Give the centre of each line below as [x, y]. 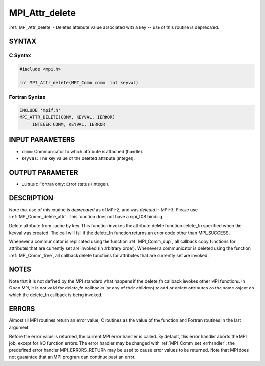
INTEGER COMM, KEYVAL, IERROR [68, 124]
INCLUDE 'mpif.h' [40, 111]
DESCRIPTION [31, 198]
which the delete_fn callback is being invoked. [56, 295]
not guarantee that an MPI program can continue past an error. [72, 357]
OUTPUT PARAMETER [43, 172]
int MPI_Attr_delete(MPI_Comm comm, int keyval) [79, 83]
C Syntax [20, 55]
